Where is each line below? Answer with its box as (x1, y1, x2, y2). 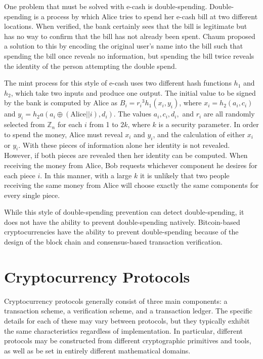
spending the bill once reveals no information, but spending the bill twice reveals (4, 50, 254, 61)
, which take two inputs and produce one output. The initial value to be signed (11, 87, 256, 98)
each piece (4, 170, 35, 180)
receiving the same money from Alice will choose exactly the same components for (4, 180, 259, 190)
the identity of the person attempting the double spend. (4, 60, 177, 71)
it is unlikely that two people (140, 170, 230, 180)
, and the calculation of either (153, 129, 245, 139)
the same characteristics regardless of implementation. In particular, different (4, 325, 243, 336)
